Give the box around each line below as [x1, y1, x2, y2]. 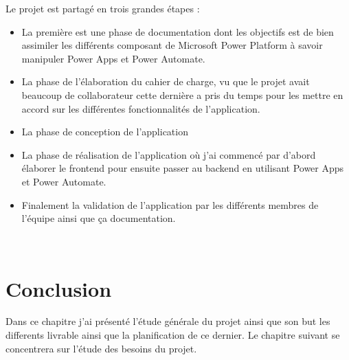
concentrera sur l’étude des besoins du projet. [5, 341, 197, 355]
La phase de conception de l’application [21, 124, 188, 139]
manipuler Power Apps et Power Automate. [21, 51, 205, 65]
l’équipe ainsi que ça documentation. [21, 211, 176, 225]
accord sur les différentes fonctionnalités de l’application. [21, 101, 260, 115]
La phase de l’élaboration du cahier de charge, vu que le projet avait [21, 74, 310, 89]
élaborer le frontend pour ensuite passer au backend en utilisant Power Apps [21, 161, 344, 175]
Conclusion [5, 274, 112, 302]
